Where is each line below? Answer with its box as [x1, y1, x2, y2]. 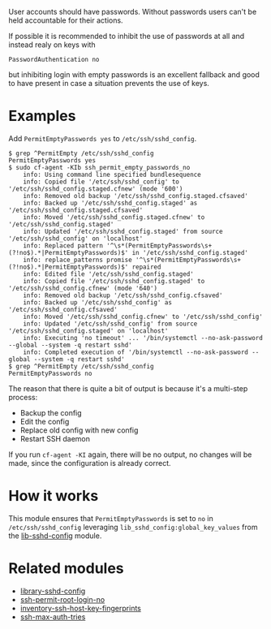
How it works [8, 487, 99, 506]
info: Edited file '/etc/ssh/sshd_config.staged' [23, 269, 195, 278]
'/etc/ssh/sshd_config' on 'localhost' [8, 235, 144, 243]
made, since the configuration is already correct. [8, 458, 172, 467]
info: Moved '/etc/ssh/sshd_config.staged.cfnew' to [23, 213, 205, 222]
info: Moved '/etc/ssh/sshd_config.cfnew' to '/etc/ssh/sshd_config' [23, 312, 264, 321]
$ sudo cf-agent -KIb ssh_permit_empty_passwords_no [8, 163, 191, 171]
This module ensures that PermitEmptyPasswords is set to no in [8, 513, 213, 523]
